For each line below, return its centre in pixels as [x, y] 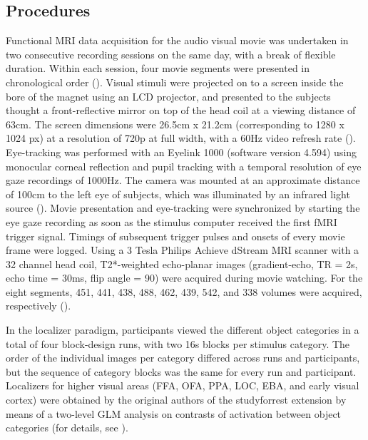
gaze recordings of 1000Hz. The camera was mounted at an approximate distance [183, 180]
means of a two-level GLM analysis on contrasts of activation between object [174, 413]
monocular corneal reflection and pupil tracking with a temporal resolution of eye [184, 166]
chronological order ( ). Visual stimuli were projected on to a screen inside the [175, 82]
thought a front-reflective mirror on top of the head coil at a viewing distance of [181, 110]
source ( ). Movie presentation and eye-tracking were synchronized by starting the [183, 208]
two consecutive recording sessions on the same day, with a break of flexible [171, 54]
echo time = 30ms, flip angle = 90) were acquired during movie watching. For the [184, 278]
